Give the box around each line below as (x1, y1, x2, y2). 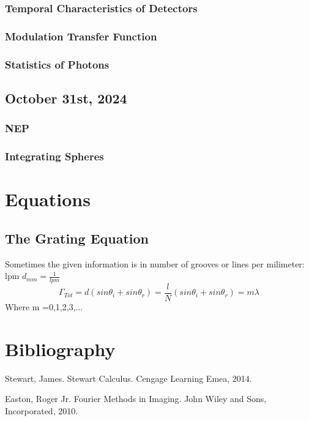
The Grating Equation (5, 228, 149, 247)
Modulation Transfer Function (5, 28, 157, 43)
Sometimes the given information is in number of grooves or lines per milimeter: (5, 257, 305, 270)
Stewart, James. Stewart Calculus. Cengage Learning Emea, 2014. (5, 371, 252, 384)
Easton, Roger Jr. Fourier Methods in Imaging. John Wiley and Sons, (5, 392, 267, 405)
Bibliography (5, 336, 116, 361)
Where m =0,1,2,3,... (5, 300, 83, 313)
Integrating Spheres (5, 149, 104, 164)
